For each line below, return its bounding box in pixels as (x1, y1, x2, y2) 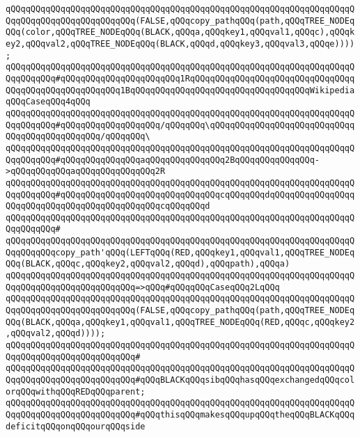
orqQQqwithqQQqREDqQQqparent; (6, 386, 146, 397)
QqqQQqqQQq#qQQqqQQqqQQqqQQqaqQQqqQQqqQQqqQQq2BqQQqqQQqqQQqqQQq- (6, 154, 320, 165)
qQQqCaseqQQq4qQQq (6, 97, 91, 107)
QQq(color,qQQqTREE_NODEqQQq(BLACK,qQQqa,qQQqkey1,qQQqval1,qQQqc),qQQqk (6, 27, 355, 38)
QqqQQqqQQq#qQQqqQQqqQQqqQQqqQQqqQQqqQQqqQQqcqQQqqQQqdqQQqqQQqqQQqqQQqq (6, 189, 355, 200)
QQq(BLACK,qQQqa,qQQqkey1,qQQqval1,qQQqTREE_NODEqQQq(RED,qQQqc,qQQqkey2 (6, 317, 355, 327)
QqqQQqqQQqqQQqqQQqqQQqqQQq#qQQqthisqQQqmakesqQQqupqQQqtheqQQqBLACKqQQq (6, 409, 355, 420)
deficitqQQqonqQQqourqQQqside (6, 421, 146, 431)
